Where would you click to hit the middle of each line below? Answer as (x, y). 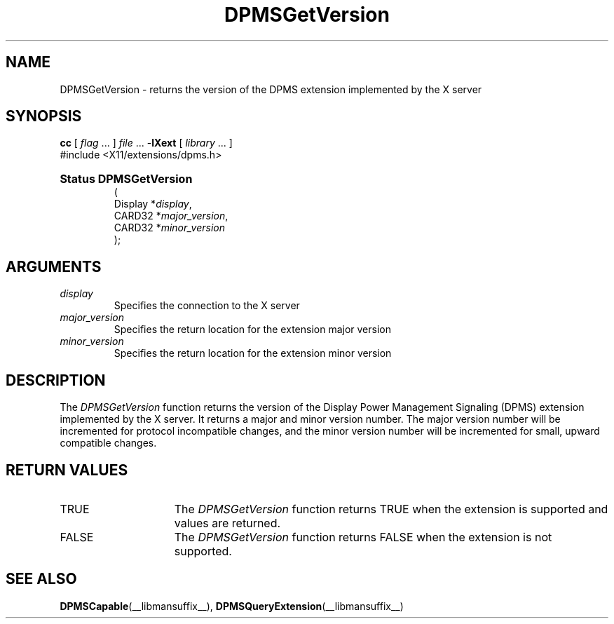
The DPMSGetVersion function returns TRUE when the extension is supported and (391, 509)
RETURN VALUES (67, 470)
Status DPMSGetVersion (126, 179)
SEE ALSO (41, 579)
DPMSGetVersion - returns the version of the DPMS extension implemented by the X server (271, 89)
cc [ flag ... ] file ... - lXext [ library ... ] (146, 143)
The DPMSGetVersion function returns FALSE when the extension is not (363, 537)
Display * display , (153, 204)
